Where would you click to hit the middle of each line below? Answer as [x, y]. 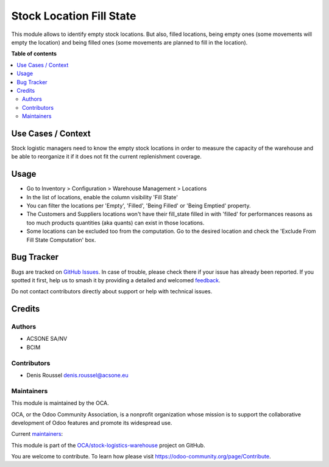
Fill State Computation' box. [61, 240]
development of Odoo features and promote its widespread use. [92, 422]
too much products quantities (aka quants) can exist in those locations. [115, 223]
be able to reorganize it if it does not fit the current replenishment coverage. [107, 157]
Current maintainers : [37, 434]
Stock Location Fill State [74, 16]
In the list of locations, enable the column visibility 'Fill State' [102, 197]
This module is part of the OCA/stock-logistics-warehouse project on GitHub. [108, 445]
